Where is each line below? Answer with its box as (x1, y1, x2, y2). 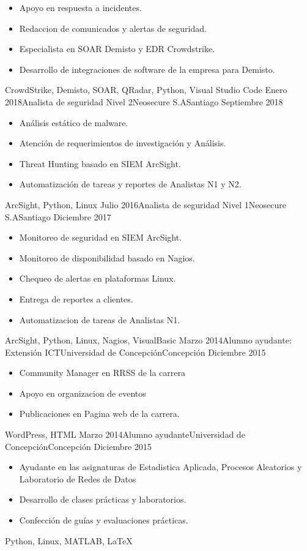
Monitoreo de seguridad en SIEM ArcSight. (19, 231, 182, 244)
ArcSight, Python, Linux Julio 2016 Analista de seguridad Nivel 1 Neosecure (5, 198, 286, 211)
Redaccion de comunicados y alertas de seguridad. (19, 21, 207, 34)
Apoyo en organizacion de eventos (19, 386, 146, 399)
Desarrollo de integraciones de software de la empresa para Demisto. (19, 62, 275, 75)
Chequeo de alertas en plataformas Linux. (19, 272, 176, 285)
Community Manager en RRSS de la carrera (19, 366, 186, 379)
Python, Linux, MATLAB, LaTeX (5, 534, 133, 547)
